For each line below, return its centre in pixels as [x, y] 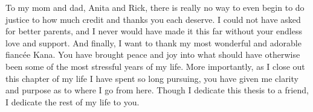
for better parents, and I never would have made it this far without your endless [154, 31]
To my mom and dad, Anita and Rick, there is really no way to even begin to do [155, 7]
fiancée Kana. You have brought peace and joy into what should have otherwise [153, 54]
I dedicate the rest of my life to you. [73, 101]
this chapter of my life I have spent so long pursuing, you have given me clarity [152, 78]
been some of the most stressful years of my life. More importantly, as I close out [155, 66]
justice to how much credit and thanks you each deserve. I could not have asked [153, 19]
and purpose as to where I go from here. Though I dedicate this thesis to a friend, [157, 90]
